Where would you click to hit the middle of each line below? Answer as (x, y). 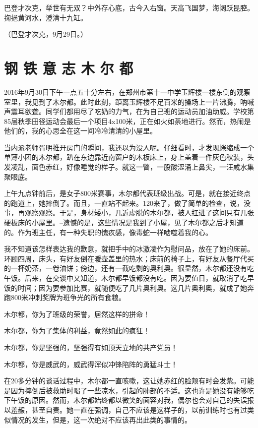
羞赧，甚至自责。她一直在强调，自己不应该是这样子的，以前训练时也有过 (129, 409)
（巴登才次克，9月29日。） (46, 34)
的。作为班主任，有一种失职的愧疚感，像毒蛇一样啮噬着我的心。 (108, 232)
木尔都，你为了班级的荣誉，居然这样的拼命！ (77, 314)
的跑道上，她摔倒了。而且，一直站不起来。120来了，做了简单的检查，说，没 (127, 203)
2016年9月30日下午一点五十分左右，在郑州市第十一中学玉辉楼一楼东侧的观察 (127, 92)
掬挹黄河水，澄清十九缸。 (46, 17)
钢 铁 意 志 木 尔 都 (69, 68)
